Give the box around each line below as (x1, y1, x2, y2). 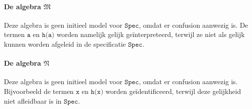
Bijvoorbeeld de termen (4, 86, 74, 96)
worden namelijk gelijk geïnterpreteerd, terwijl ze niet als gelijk (56, 29, 245, 39)
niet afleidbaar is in (4, 95, 62, 106)
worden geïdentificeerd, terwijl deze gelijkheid (106, 86, 241, 96)
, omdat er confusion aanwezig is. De (139, 19, 248, 30)
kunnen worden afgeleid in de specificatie (4, 38, 126, 49)
